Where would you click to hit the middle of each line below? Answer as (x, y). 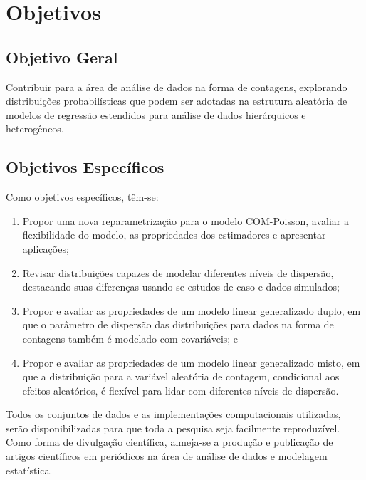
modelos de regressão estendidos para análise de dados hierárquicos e (156, 114)
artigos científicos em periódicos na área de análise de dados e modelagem (167, 456)
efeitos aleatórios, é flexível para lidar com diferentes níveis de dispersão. (181, 390)
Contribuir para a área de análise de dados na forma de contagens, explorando (177, 87)
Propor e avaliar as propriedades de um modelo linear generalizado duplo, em (192, 310)
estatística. (29, 470)
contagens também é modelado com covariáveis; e (130, 338)
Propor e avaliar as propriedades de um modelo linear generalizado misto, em (191, 362)
